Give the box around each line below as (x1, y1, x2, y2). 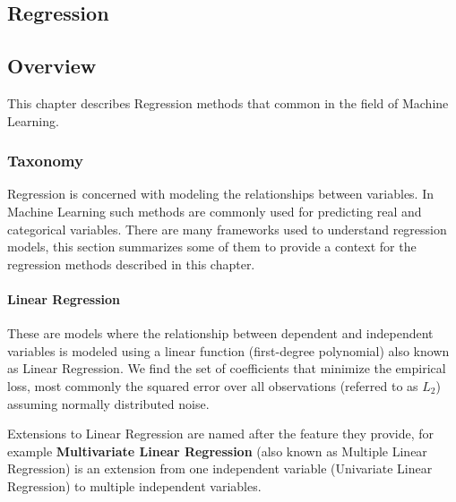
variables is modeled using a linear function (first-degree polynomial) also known (7, 341, 450, 360)
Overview (7, 52, 97, 80)
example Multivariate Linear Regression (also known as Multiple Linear (7, 441, 427, 460)
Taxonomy (7, 149, 83, 172)
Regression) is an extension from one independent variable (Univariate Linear (7, 459, 433, 478)
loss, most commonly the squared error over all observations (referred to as (7, 376, 418, 395)
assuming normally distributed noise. (7, 394, 210, 413)
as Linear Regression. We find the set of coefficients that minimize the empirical (7, 359, 446, 378)
